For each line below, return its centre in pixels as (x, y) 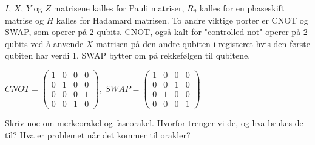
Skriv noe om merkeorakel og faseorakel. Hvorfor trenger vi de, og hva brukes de (154, 123)
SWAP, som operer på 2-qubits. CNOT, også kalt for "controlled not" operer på (153, 32)
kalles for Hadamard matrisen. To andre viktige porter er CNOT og (182, 20)
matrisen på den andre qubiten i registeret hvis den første (203, 43)
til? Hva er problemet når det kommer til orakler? (98, 134)
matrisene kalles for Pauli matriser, (119, 8)
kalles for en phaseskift (242, 8)
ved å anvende (57, 43)
